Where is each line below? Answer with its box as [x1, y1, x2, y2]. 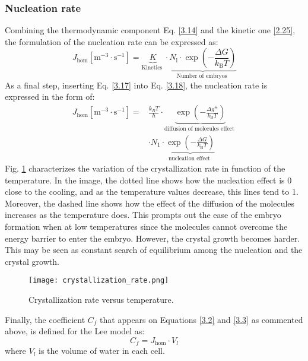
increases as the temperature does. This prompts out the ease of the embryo [5, 208, 281, 221]
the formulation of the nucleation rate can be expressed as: [5, 35, 218, 47]
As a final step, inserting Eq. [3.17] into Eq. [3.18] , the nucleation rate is [5, 78, 268, 91]
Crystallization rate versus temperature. [28, 293, 174, 305]
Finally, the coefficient [5, 313, 85, 325]
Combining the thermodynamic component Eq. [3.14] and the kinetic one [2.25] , [5, 24, 296, 36]
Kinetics [141, 65, 163, 71]
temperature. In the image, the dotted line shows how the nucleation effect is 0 [5, 173, 292, 186]
